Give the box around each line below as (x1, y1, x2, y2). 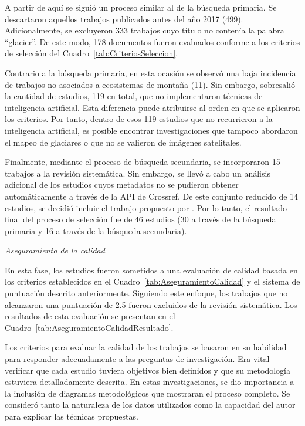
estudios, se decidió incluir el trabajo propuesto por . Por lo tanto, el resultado (5, 201, 287, 214)
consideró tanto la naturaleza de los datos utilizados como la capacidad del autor (5, 398, 296, 411)
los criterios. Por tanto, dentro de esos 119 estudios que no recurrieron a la (5, 113, 273, 125)
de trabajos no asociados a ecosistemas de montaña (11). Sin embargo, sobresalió (5, 78, 295, 90)
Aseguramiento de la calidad (5, 244, 105, 256)
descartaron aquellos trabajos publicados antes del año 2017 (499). (5, 12, 243, 25)
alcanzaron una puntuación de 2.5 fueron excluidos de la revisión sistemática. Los (5, 298, 297, 310)
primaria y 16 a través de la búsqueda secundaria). (5, 224, 187, 236)
